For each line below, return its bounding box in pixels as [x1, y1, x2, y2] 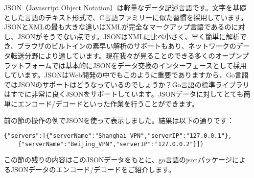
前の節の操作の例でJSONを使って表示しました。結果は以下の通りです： [4, 115, 234, 125]
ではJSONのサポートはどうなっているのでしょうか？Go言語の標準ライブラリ [4, 79, 250, 89]
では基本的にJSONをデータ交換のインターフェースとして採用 [51, 60, 247, 70]
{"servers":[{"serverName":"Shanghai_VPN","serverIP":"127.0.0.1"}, [4, 132, 232, 140]
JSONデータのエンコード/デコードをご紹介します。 [10, 164, 175, 175]
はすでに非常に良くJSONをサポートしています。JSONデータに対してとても [4, 89, 244, 99]
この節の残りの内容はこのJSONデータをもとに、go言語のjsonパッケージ [4, 154, 232, 165]
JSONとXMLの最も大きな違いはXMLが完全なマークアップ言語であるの [4, 22, 231, 32]
